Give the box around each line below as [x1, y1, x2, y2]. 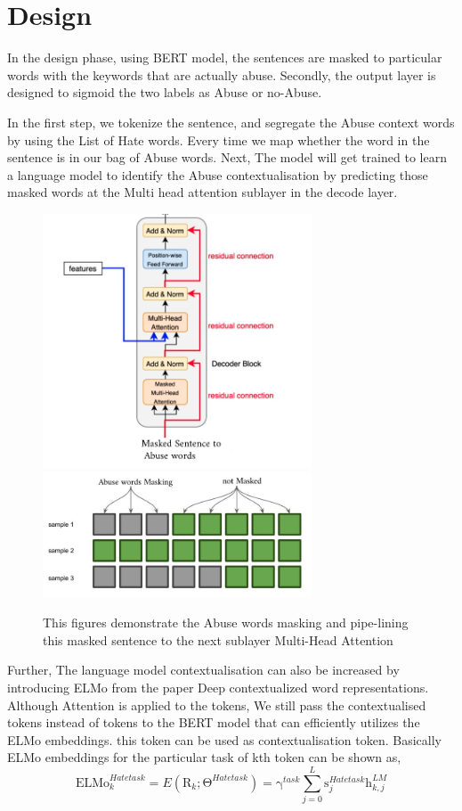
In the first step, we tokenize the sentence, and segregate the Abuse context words [7, 112, 455, 131]
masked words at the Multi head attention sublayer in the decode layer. [7, 183, 398, 201]
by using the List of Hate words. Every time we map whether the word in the [7, 130, 430, 149]
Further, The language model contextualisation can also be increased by [7, 660, 400, 679]
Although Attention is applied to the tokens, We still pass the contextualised [7, 695, 426, 714]
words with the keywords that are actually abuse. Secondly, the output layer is [7, 65, 436, 84]
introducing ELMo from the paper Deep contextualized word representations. [7, 678, 429, 697]
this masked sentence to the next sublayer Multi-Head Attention [43, 630, 393, 649]
